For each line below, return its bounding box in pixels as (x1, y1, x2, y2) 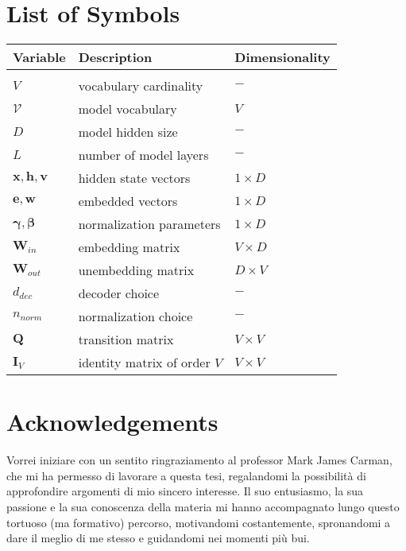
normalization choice (78, 307, 193, 326)
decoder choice (78, 284, 160, 303)
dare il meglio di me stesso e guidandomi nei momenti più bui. (6, 530, 310, 546)
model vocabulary (78, 99, 177, 118)
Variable (13, 48, 66, 67)
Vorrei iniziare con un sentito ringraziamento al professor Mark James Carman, (6, 452, 392, 468)
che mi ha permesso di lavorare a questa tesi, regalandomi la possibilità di (6, 467, 366, 483)
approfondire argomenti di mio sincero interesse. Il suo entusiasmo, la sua (6, 483, 364, 499)
